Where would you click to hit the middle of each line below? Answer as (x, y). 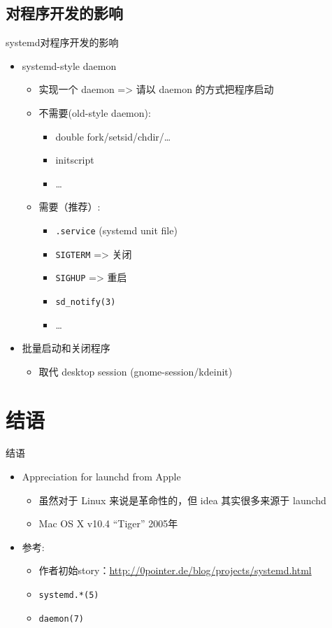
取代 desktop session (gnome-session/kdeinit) (136, 371)
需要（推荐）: (70, 207)
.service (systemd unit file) (116, 230)
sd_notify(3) (86, 302)
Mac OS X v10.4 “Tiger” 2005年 (108, 523)
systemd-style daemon (69, 65)
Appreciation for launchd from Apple (101, 477)
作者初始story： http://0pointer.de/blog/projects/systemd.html (175, 570)
